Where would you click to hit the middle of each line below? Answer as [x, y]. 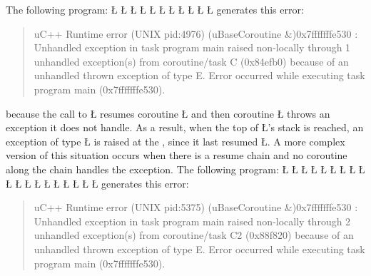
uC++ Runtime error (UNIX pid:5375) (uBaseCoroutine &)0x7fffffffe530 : [196, 207]
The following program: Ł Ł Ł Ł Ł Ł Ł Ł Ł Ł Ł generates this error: [155, 9]
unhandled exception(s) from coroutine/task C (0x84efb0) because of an [191, 61]
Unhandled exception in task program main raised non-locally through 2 [192, 221]
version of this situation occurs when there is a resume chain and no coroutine [177, 155]
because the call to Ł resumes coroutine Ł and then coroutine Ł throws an [168, 113]
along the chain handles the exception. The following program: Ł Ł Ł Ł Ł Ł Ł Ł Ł [185, 169]
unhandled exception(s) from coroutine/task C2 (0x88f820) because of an [194, 235]
